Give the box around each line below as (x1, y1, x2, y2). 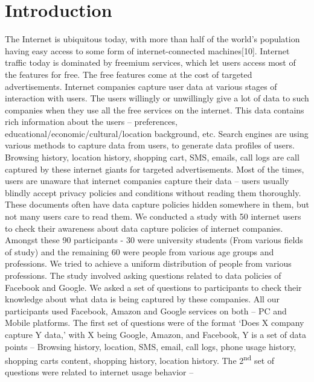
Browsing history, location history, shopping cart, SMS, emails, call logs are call (5, 151, 300, 164)
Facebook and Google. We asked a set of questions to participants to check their (5, 281, 302, 293)
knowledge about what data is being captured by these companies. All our (5, 293, 280, 305)
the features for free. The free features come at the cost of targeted (5, 68, 252, 80)
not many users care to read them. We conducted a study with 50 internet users (5, 210, 301, 223)
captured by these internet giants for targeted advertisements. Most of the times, (5, 162, 304, 175)
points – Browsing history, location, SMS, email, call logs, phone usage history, (5, 340, 296, 352)
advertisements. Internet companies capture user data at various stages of (5, 80, 277, 92)
